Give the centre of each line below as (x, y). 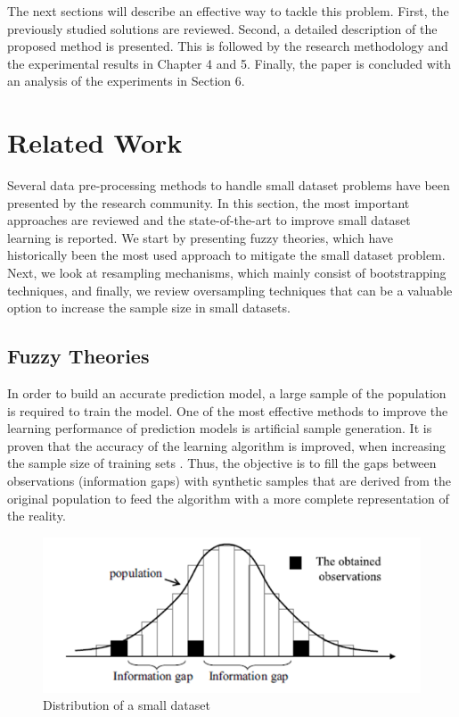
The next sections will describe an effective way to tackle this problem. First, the (228, 11)
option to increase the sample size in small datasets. (149, 308)
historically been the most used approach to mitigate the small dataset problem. (226, 255)
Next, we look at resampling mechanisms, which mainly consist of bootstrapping (227, 273)
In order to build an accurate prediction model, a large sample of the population (227, 393)
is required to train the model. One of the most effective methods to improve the (228, 410)
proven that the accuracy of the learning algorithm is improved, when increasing (226, 445)
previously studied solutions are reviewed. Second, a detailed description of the (222, 28)
